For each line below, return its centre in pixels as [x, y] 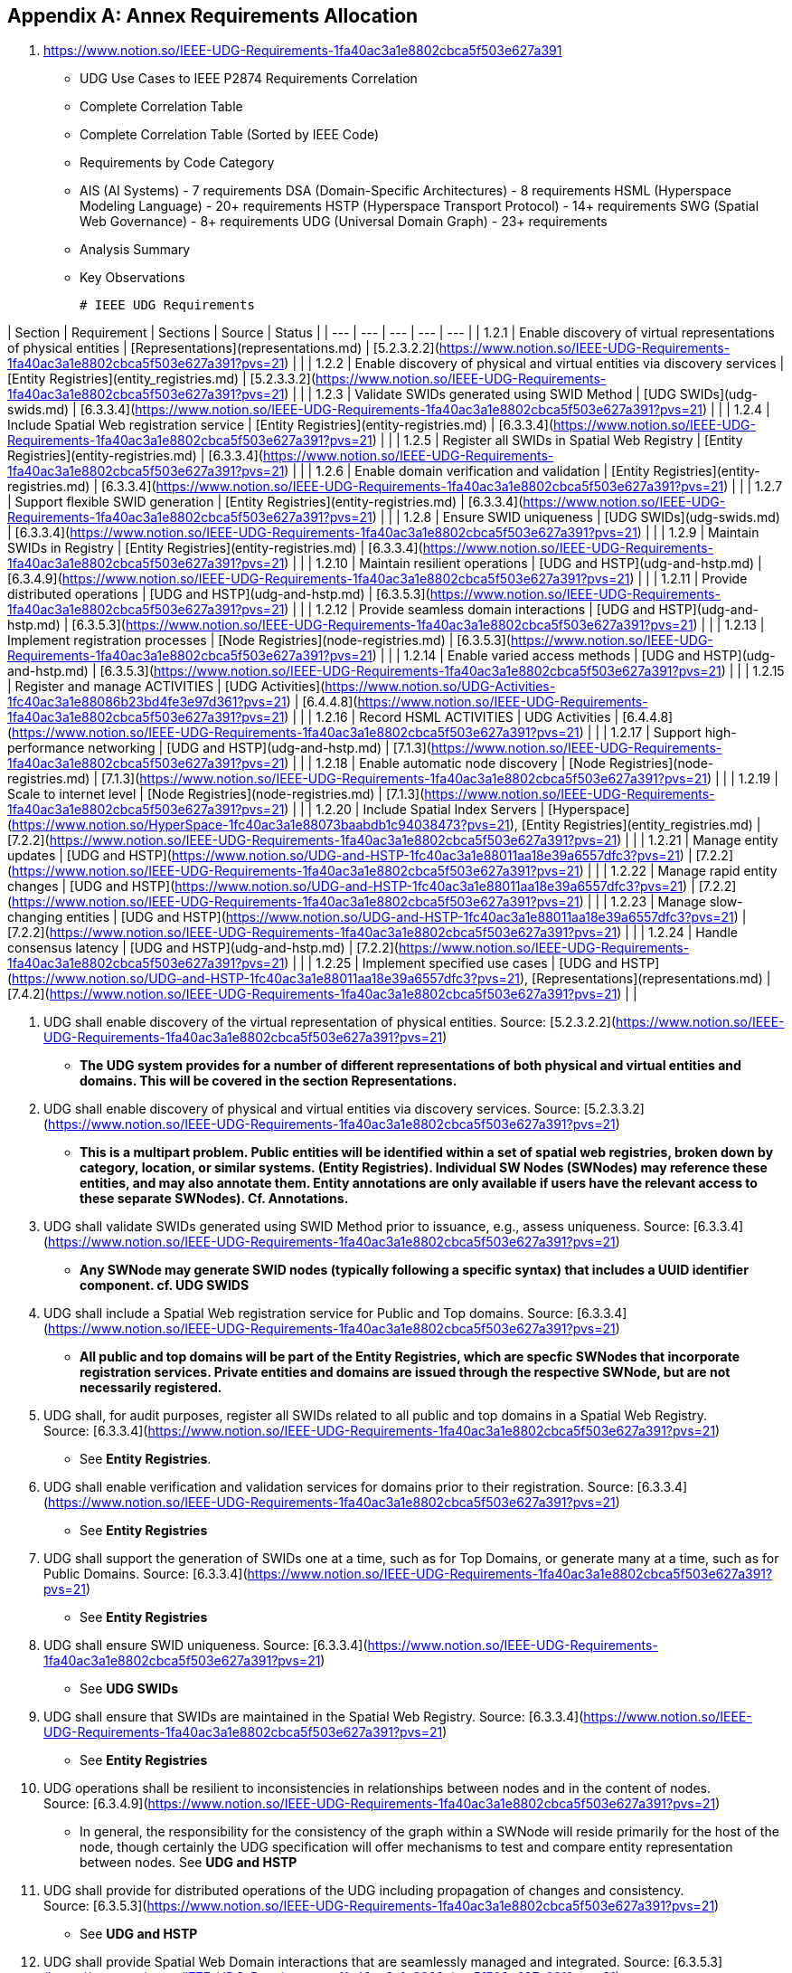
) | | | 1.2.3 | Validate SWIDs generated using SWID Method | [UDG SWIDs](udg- [521, 394]
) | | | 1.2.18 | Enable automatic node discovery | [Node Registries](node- [499, 764]
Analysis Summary [135, 250]
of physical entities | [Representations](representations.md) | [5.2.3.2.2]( [223, 348]
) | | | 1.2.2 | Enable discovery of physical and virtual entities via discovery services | [534, 364]
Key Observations [132, 278]
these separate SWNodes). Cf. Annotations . [214, 1199]
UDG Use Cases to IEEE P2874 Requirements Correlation [249, 79]
